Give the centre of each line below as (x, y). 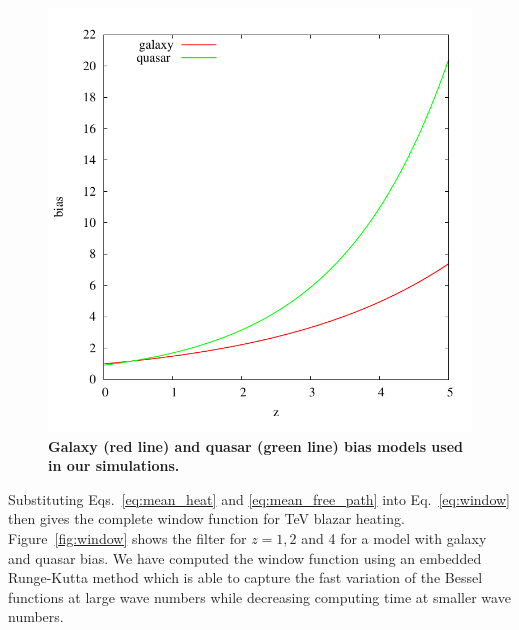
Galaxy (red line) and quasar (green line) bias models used (256, 445)
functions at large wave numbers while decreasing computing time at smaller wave (259, 596)
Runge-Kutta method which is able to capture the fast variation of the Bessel (245, 577)
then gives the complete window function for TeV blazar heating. (206, 518)
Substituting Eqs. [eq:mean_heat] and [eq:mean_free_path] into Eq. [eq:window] (259, 498)
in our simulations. (114, 465)
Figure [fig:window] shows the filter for (127, 537)
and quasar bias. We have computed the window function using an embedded (245, 557)
